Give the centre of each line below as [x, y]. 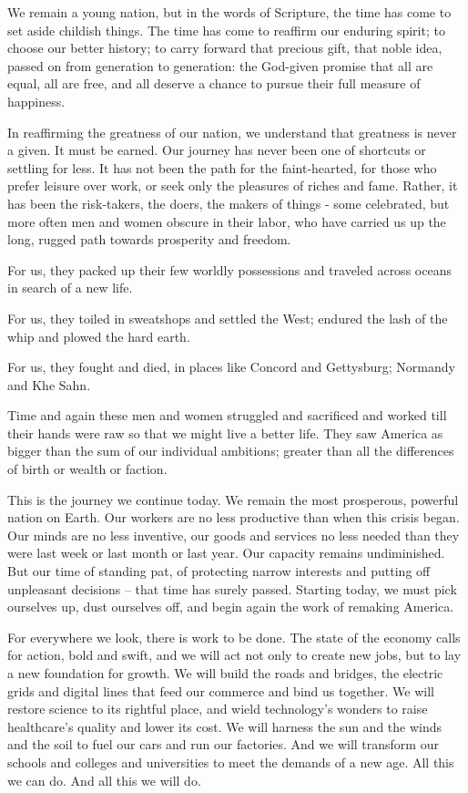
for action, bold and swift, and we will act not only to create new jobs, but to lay [234, 655]
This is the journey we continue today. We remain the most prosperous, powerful [233, 499]
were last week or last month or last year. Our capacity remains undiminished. [226, 553]
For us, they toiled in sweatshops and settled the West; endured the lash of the [228, 318]
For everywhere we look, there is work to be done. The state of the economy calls [234, 637]
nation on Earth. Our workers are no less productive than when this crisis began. [234, 517]
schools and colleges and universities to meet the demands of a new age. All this [231, 762]
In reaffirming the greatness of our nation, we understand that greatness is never [232, 132]
